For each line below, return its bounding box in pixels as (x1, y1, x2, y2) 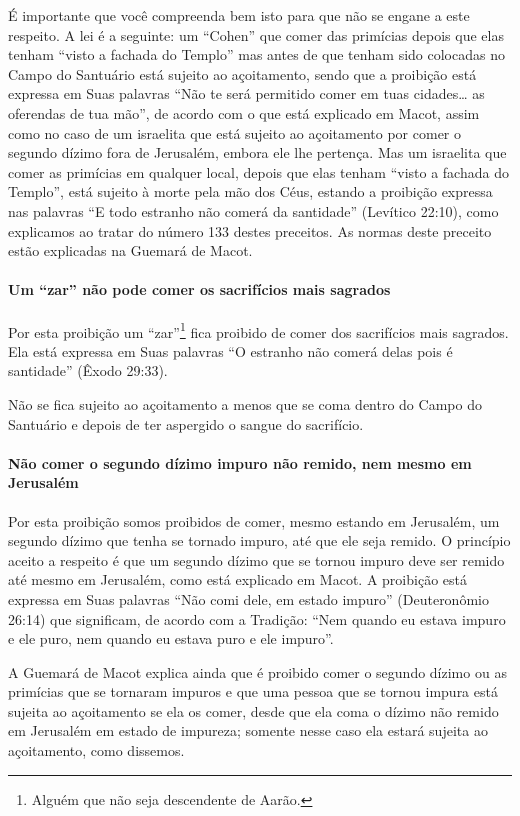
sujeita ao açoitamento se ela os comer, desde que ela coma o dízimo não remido (8, 700, 499, 721)
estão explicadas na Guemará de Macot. (8, 240, 253, 261)
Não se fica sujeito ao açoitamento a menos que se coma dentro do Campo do (8, 393, 482, 414)
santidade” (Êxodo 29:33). (8, 360, 168, 381)
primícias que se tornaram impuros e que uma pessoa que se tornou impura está (8, 681, 498, 702)
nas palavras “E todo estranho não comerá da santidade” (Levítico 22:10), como (8, 200, 499, 221)
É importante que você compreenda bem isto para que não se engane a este (8, 5, 470, 25)
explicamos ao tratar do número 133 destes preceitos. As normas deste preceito (8, 220, 492, 241)
